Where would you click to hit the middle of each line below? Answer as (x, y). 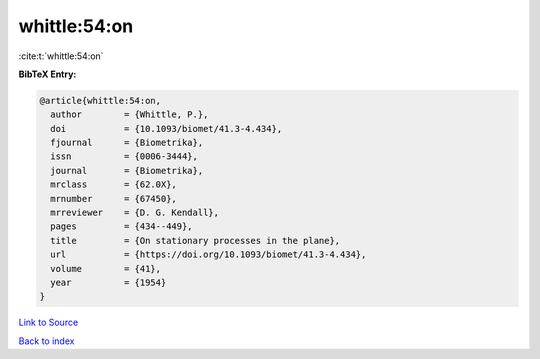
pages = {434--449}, (122, 226)
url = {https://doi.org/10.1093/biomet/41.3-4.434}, (208, 254)
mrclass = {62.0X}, (113, 184)
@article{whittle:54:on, (100, 100)
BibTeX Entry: (47, 74)
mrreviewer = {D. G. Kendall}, (135, 213)
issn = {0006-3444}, (124, 156)
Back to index (46, 341)
